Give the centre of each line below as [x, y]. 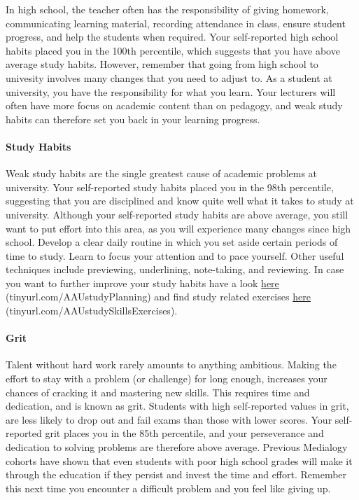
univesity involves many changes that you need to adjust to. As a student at [169, 77]
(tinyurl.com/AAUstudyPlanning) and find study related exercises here [158, 297]
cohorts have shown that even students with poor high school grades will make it [179, 460]
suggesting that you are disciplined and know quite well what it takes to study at [180, 201]
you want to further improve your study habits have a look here [142, 283]
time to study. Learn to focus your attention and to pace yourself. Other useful [175, 255]
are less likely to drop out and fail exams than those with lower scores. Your [169, 419]
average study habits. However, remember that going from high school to [162, 64]
